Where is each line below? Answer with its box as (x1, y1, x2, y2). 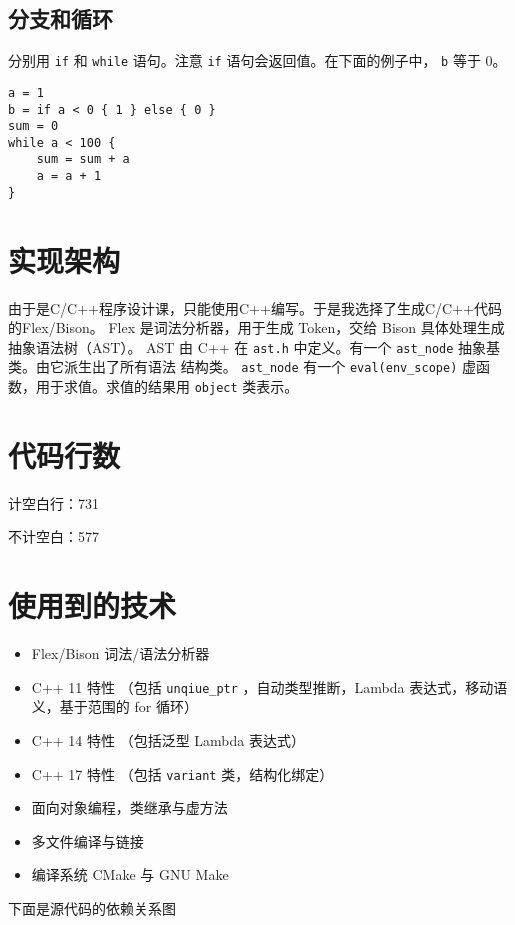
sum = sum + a (36, 152, 130, 167)
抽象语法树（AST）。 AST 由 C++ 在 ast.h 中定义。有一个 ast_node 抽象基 (8, 336, 501, 357)
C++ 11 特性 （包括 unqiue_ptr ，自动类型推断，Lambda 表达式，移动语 (31, 676, 508, 697)
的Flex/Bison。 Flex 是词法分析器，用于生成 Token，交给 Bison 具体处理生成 (8, 317, 505, 338)
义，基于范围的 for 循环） (31, 696, 198, 717)
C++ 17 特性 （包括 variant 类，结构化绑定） (31, 763, 334, 784)
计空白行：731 (8, 492, 99, 513)
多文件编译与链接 (31, 830, 144, 851)
